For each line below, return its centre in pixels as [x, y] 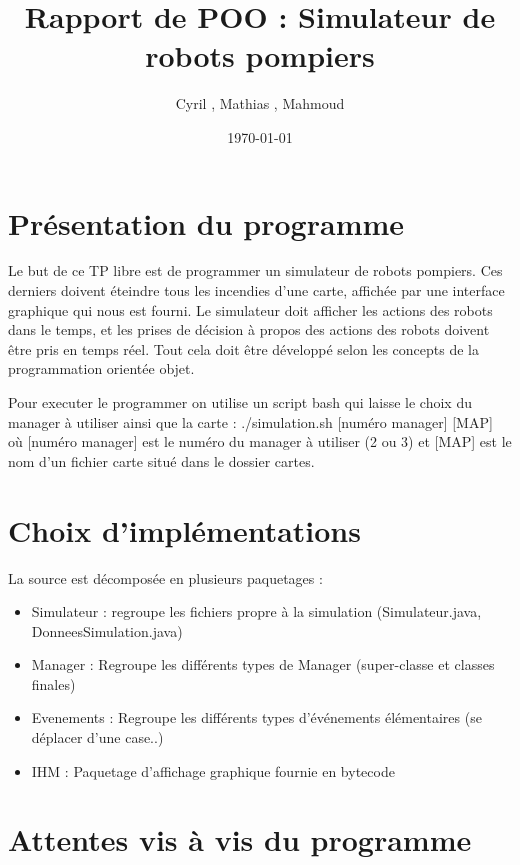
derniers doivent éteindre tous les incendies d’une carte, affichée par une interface [256, 290]
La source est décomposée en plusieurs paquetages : [165, 577]
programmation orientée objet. [101, 368]
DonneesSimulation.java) [107, 630]
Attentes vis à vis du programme [240, 839]
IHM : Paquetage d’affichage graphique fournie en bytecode [213, 770]
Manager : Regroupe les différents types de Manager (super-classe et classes [263, 664]
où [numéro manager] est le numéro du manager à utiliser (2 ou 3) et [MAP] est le [260, 441]
